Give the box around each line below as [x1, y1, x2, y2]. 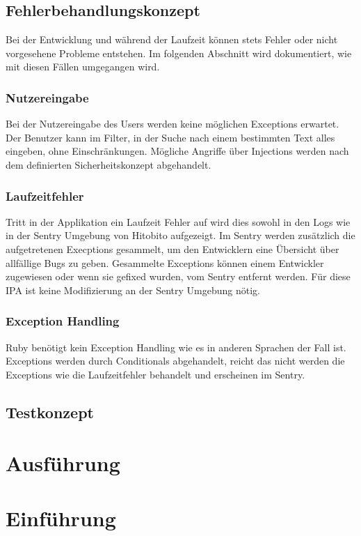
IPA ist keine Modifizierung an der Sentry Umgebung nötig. [6, 282, 260, 297]
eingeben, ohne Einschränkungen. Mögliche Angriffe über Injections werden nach [6, 144, 349, 158]
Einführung [6, 503, 116, 532]
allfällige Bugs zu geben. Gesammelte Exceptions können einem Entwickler [6, 255, 324, 270]
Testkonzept [6, 401, 94, 422]
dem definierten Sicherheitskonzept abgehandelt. [6, 157, 211, 171]
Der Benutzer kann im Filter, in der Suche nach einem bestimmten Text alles [6, 130, 335, 144]
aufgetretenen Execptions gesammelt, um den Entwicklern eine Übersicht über [6, 241, 339, 256]
